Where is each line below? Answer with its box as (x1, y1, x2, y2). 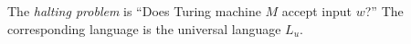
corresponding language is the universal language (7, 19, 281, 38)
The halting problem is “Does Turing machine (7, 2, 261, 20)
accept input (281, 2, 353, 20)
